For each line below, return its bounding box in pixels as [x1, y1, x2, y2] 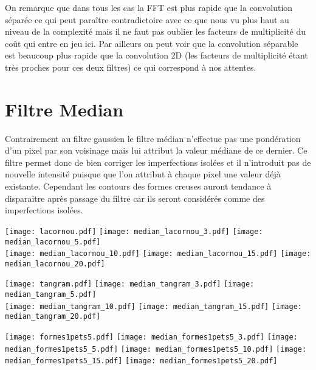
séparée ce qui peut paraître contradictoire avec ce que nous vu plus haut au [5, 13, 289, 26]
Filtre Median [5, 96, 124, 121]
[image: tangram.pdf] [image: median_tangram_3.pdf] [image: [5, 280, 255, 289]
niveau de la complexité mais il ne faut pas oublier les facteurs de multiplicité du [5, 25, 306, 38]
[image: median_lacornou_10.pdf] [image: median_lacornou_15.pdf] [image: [5, 249, 311, 258]
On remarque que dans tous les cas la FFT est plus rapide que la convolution [5, 1, 293, 13]
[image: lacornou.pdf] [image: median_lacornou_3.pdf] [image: [5, 227, 263, 236]
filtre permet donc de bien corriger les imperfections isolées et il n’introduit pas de [5, 155, 311, 168]
